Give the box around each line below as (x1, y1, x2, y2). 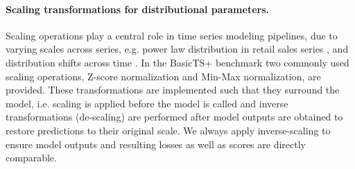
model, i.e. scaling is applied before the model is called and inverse (6, 96, 288, 110)
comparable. (6, 150, 57, 165)
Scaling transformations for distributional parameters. (6, 1, 269, 16)
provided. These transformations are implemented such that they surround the (6, 82, 340, 97)
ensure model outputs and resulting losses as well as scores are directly (6, 136, 306, 151)
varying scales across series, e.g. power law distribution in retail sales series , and (6, 42, 349, 56)
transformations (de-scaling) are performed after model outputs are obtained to (6, 109, 343, 124)
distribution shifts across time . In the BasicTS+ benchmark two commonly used (6, 55, 349, 69)
